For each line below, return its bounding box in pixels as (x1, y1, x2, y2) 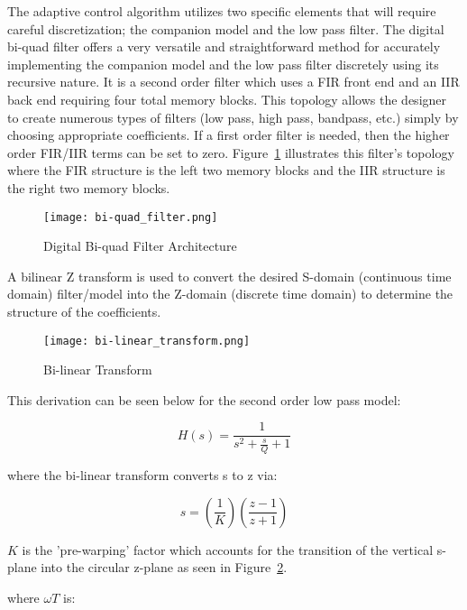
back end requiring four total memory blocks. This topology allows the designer (7, 89, 447, 108)
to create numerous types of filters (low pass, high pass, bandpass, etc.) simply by (7, 107, 459, 126)
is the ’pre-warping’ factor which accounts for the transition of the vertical (22, 540, 434, 559)
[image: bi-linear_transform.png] (43, 334, 251, 347)
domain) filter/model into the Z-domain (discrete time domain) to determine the (7, 284, 453, 303)
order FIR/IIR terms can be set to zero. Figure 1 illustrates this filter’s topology (7, 143, 454, 162)
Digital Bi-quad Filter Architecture (43, 236, 237, 255)
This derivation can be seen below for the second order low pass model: (7, 390, 401, 409)
